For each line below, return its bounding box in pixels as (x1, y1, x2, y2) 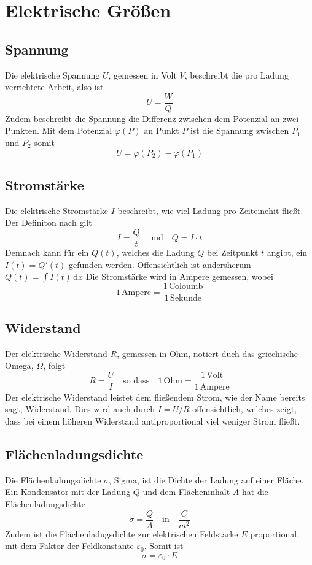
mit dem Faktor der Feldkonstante (5, 539, 134, 552)
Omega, (5, 359, 34, 372)
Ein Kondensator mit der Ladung (5, 485, 130, 498)
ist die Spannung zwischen (190, 124, 289, 137)
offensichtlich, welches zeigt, (192, 402, 297, 415)
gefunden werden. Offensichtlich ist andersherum (68, 258, 251, 271)
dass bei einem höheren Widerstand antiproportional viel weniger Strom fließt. (5, 414, 300, 427)
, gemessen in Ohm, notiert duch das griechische (117, 347, 298, 359)
